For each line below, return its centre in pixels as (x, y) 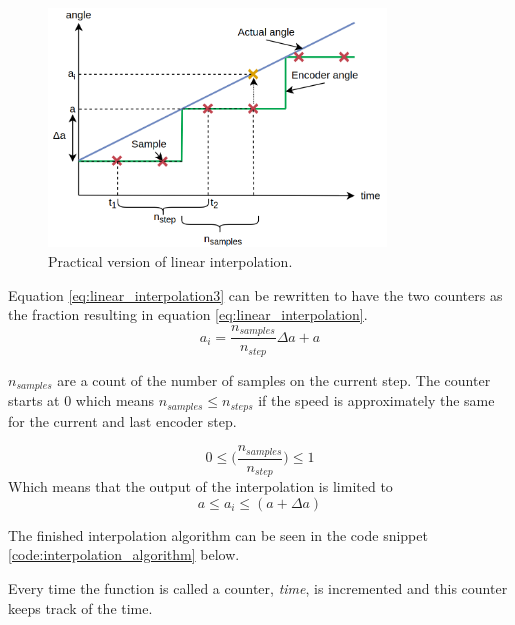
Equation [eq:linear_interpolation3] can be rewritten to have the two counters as (255, 294)
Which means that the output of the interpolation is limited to (200, 486)
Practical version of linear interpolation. (170, 261)
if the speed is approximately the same (376, 400)
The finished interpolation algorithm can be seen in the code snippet (218, 534)
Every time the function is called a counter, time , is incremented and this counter (258, 587)
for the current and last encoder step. (122, 420)
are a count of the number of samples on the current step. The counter (274, 379)
